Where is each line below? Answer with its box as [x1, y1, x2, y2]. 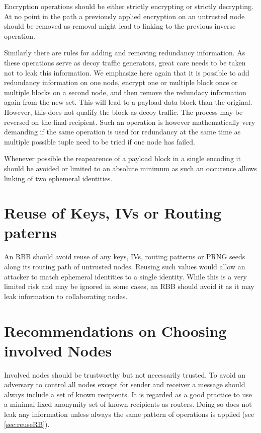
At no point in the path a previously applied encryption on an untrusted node [4, 11, 245, 21]
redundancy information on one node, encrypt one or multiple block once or [4, 77, 238, 88]
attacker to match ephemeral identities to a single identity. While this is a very [4, 271, 247, 281]
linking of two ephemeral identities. [4, 173, 113, 183]
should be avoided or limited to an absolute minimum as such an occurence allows [4, 163, 257, 173]
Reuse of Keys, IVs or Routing [4, 202, 221, 223]
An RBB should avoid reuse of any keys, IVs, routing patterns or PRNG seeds [4, 251, 245, 262]
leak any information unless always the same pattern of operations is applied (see [4, 409, 254, 419]
